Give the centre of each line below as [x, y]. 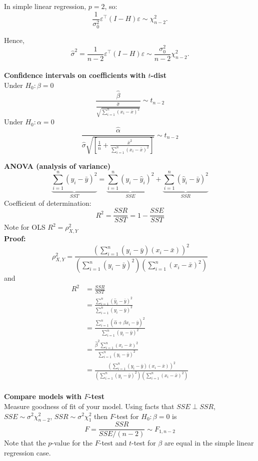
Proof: [15, 238]
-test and [113, 443]
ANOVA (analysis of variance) [57, 166]
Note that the [25, 443]
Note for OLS [25, 227]
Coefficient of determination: [48, 203]
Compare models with [43, 396]
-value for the [72, 443]
